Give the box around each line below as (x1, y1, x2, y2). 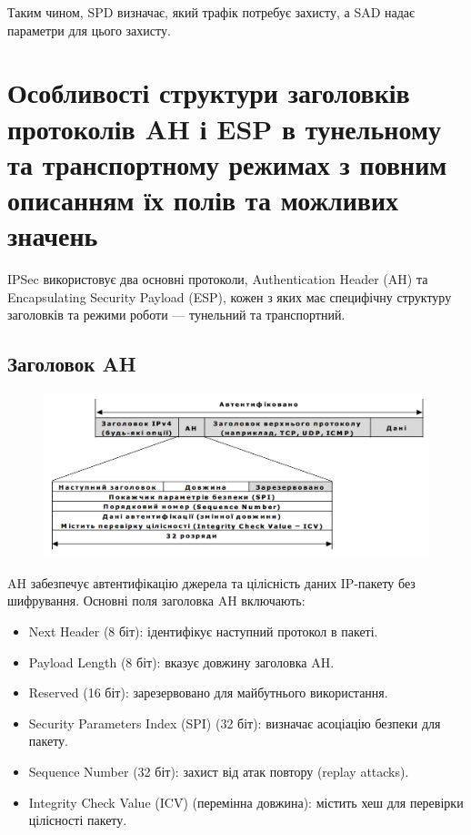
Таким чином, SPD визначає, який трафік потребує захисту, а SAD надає (7, 3, 416, 21)
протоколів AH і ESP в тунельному (7, 109, 441, 147)
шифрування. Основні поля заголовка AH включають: (7, 591, 306, 610)
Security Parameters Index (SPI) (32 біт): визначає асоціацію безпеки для (28, 713, 441, 732)
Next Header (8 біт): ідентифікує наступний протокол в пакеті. (28, 621, 378, 640)
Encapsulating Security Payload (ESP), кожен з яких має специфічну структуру (7, 287, 452, 306)
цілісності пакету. (28, 810, 127, 830)
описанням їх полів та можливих (7, 180, 399, 218)
